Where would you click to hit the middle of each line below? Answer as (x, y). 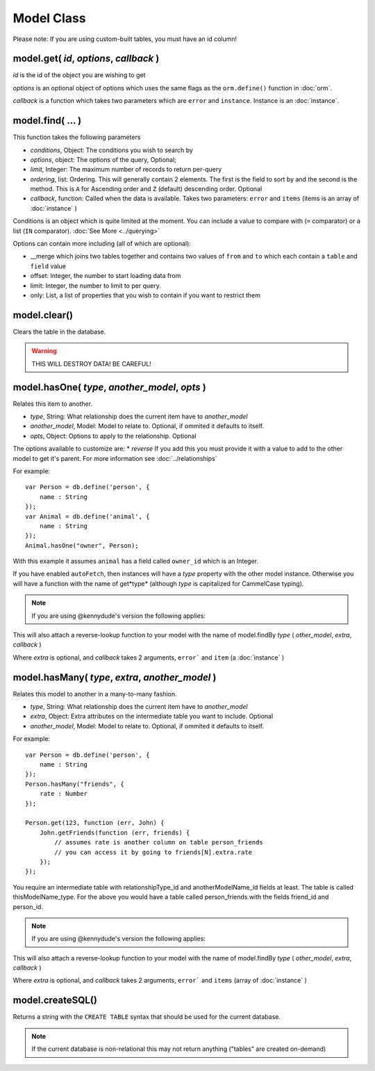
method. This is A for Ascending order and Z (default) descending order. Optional (146, 189)
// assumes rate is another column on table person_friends (159, 842)
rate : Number (64, 794)
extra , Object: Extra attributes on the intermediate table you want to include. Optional (152, 717)
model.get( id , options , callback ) (86, 59)
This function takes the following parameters (77, 137)
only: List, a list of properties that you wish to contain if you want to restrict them (145, 295)
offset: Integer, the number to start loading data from (106, 276)
